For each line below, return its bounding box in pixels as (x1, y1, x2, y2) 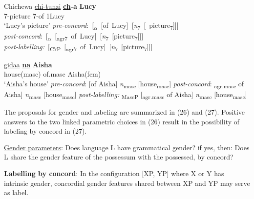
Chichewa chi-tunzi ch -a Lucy (4, 1, 96, 11)
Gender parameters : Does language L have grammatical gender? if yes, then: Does (4, 142, 250, 152)
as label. (4, 187, 29, 198)
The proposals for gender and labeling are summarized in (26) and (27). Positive (4, 107, 245, 117)
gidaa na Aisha (4, 59, 52, 69)
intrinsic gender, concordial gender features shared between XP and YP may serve (4, 178, 250, 188)
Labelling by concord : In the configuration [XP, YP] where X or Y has (4, 168, 224, 178)
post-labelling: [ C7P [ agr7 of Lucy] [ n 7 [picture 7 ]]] (4, 41, 153, 53)
